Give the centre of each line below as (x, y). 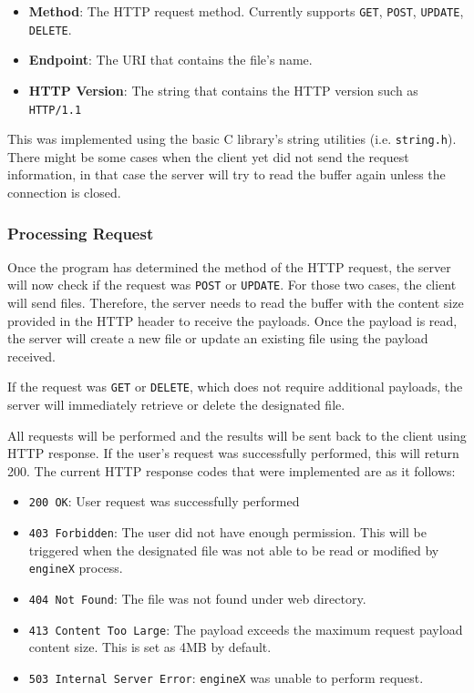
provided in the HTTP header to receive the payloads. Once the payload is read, (232, 320)
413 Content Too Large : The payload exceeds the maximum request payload (246, 629)
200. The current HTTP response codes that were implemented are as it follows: (232, 470)
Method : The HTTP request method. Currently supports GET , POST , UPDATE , (246, 11)
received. (31, 356)
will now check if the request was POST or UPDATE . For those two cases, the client (232, 285)
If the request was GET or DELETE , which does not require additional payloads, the (235, 387)
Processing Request (81, 233)
